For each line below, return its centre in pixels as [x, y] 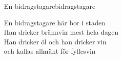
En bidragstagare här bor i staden [55, 22]
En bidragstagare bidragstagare [50, 6]
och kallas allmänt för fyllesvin [50, 51]
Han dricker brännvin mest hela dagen [61, 32]
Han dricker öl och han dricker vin [55, 41]
